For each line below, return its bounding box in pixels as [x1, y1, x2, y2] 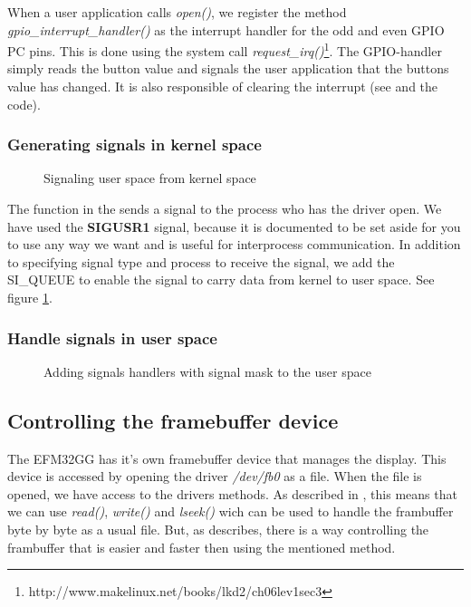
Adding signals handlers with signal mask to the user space [43, 361, 371, 381]
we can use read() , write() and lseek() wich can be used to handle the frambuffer [7, 502, 454, 521]
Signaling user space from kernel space [43, 169, 256, 188]
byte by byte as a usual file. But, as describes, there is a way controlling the [7, 519, 429, 538]
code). [7, 94, 41, 113]
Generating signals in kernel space [7, 133, 262, 156]
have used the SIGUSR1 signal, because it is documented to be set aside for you [7, 217, 461, 236]
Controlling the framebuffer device [7, 406, 339, 434]
